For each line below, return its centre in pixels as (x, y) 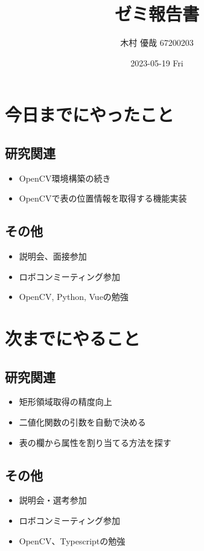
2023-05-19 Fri (157, 62)
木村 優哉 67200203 (157, 43)
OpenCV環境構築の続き (65, 178)
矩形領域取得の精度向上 (65, 402)
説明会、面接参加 (53, 256)
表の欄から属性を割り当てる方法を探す (95, 442)
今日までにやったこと (90, 114)
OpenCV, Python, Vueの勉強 (74, 297)
